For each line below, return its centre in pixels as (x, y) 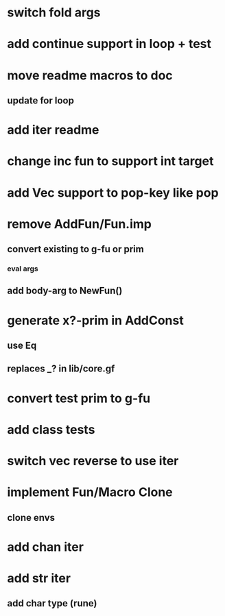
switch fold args (54, 13)
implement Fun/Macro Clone (90, 492)
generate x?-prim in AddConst (95, 320)
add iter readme (53, 130)
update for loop (40, 100)
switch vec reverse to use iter (93, 461)
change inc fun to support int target (110, 161)
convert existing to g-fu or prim (75, 249)
